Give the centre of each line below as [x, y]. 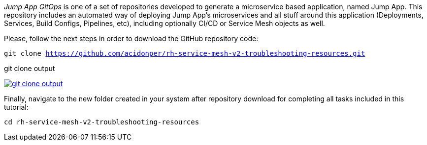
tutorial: [16, 107]
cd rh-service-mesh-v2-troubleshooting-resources [102, 122]
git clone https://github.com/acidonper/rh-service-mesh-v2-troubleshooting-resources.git [185, 53]
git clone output [30, 68]
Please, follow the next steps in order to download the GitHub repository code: [131, 38]
